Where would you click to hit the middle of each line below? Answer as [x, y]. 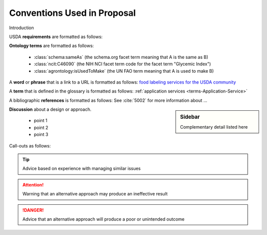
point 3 [41, 135]
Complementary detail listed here [214, 127]
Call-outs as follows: [30, 145]
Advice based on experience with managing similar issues [82, 169]
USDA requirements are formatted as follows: [56, 37]
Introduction [22, 28]
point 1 [41, 121]
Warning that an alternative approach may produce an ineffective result [95, 194]
